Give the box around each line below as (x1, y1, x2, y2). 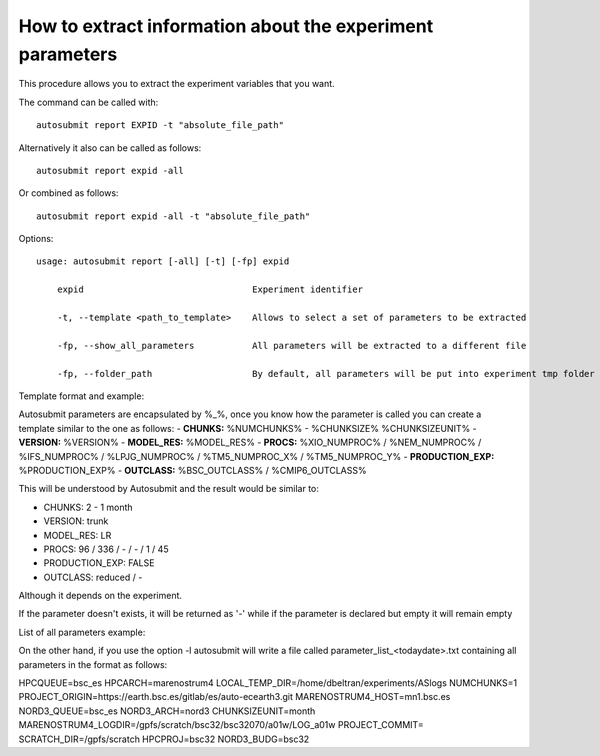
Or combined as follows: (18, 187, 119, 199)
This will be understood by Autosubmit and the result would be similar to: (18, 483, 320, 495)
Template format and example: (18, 390, 145, 402)
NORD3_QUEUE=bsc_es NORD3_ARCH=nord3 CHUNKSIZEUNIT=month (18, 705, 316, 717)
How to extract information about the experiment (18, 15, 434, 37)
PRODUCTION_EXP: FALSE (43, 557, 155, 569)
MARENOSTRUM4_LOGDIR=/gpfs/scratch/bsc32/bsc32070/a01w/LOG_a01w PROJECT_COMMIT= (18, 719, 424, 731)
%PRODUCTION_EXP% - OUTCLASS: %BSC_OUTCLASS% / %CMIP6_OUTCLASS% (18, 464, 367, 476)
